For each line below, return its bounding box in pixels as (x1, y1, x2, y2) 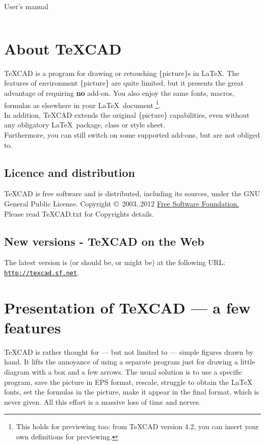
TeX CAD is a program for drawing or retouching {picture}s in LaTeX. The (4, 67, 240, 78)
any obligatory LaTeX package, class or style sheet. (4, 119, 165, 130)
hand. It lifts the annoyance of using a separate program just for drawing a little (4, 356, 255, 367)
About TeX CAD (4, 38, 122, 59)
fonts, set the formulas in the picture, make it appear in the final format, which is (4, 386, 259, 397)
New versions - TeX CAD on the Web (4, 233, 204, 249)
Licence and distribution (4, 164, 136, 180)
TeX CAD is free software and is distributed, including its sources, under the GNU (4, 188, 260, 199)
